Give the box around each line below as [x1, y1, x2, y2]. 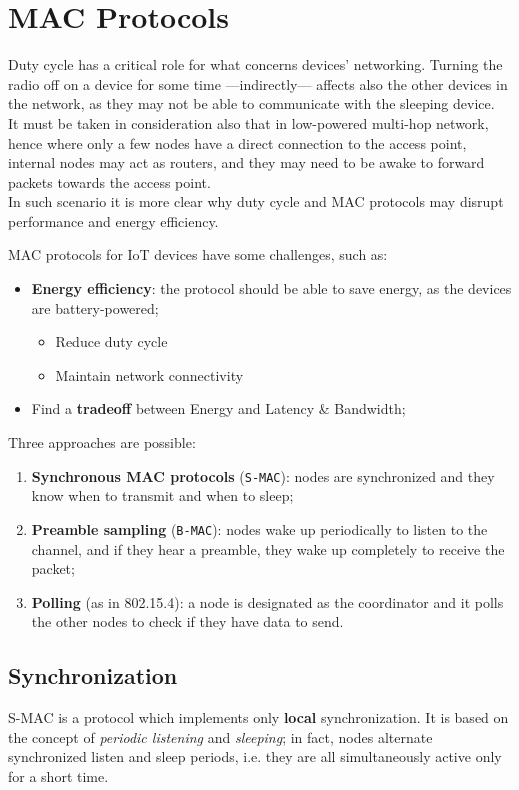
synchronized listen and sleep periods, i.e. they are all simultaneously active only [8, 746, 502, 767]
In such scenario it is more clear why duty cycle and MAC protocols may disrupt [8, 191, 504, 212]
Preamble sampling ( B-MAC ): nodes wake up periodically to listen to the [31, 518, 488, 539]
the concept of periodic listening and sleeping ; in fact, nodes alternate [8, 726, 433, 747]
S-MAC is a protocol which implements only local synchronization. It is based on [8, 707, 509, 728]
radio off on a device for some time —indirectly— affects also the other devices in [8, 73, 508, 94]
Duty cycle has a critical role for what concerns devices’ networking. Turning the [8, 54, 503, 75]
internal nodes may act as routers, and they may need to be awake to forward [8, 152, 485, 173]
